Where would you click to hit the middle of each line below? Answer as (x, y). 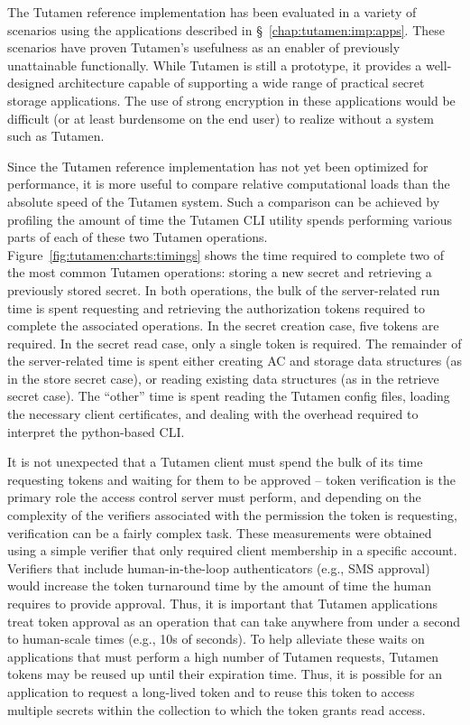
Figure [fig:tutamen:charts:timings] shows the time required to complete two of (226, 254)
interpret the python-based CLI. (96, 431)
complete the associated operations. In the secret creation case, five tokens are (223, 325)
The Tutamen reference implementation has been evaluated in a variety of (212, 12)
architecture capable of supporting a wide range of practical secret (241, 83)
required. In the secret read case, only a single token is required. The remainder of (235, 343)
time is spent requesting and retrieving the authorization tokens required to (216, 307)
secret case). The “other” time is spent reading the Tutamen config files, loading (229, 396)
